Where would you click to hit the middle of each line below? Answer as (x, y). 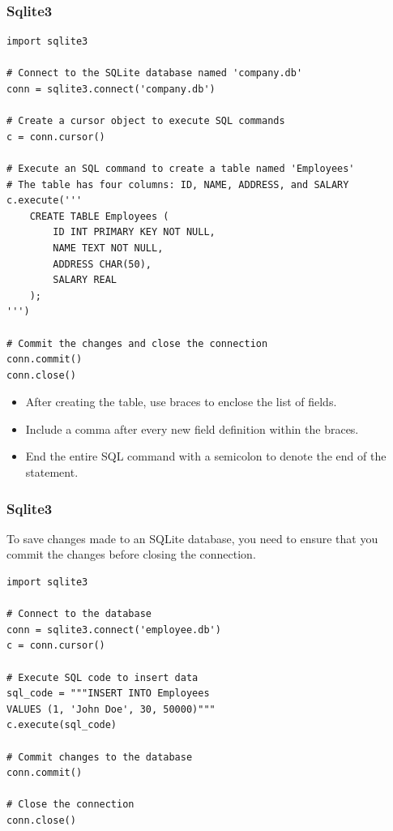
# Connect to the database (79, 614)
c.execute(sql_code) (62, 725)
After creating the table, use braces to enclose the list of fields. (181, 402)
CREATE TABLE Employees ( (99, 216)
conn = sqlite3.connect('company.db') (111, 89)
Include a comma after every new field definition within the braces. (192, 428)
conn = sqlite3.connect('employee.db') (114, 630)
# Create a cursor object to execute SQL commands (146, 121)
